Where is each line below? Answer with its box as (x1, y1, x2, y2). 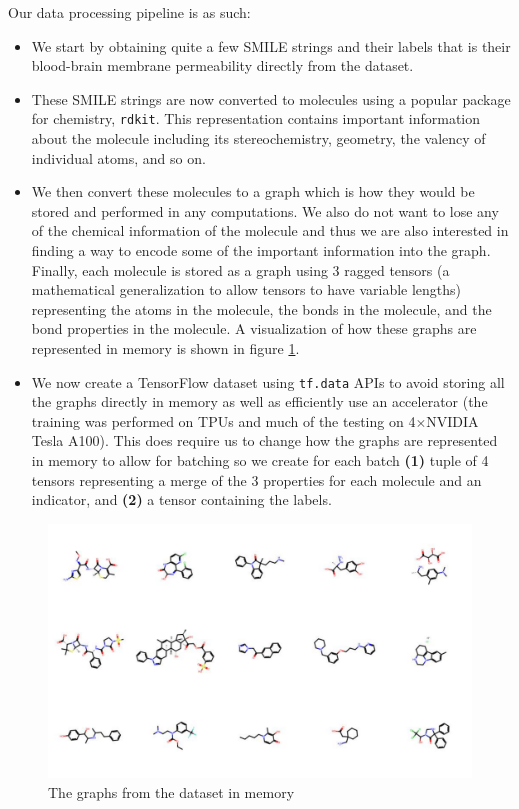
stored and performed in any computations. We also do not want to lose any (31, 200, 499, 221)
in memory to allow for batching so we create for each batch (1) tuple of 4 (31, 450, 489, 470)
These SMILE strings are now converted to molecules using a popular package (31, 88, 511, 109)
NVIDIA (426, 410, 479, 431)
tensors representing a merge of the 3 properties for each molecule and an (31, 469, 482, 490)
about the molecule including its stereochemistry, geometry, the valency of (31, 128, 486, 149)
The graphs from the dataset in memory (48, 781, 295, 802)
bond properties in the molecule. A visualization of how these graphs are (31, 318, 477, 339)
